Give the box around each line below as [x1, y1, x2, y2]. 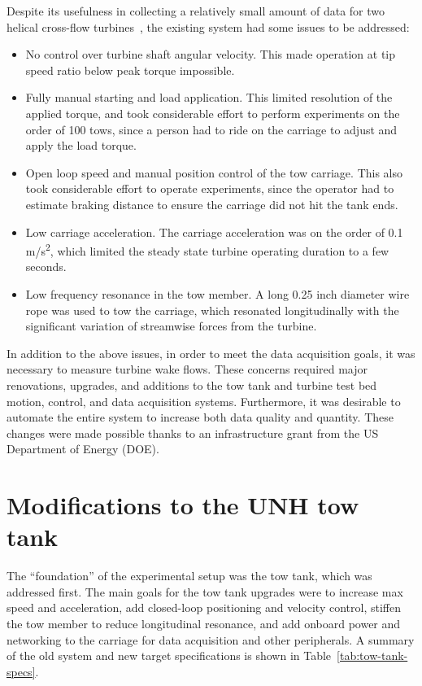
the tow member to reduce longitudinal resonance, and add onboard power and [7, 615, 401, 631]
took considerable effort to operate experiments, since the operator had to [25, 180, 394, 197]
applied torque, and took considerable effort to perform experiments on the [25, 104, 400, 121]
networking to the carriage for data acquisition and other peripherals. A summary [7, 631, 415, 648]
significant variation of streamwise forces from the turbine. [25, 317, 317, 334]
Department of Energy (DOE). [7, 440, 159, 457]
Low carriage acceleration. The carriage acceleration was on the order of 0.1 [25, 223, 403, 240]
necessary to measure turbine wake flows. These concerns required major [7, 360, 368, 378]
